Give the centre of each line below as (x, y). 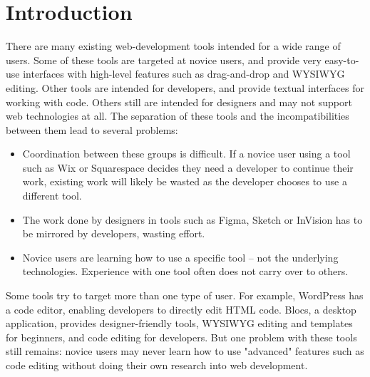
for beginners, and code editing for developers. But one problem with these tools (181, 337)
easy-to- (342, 60)
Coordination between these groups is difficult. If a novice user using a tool (186, 154)
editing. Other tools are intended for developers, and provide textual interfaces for (185, 87)
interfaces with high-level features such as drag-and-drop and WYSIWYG (184, 74)
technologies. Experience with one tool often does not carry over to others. (185, 271)
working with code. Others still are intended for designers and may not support (179, 102)
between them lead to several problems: (92, 129)
